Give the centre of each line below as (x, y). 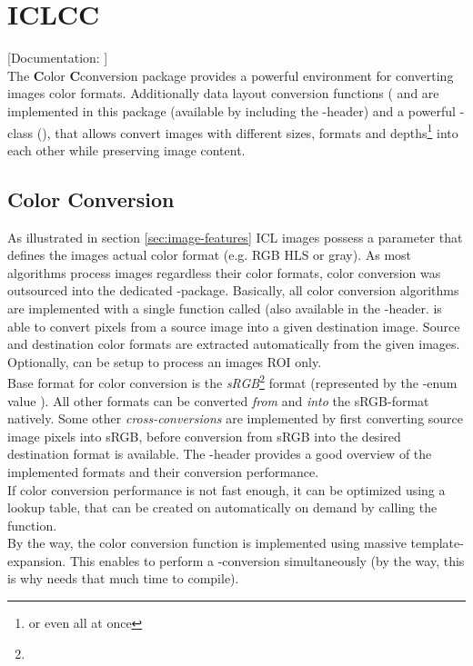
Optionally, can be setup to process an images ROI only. (165, 361)
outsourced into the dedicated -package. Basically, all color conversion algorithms (233, 290)
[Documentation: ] (58, 58)
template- (437, 543)
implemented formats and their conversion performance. (163, 471)
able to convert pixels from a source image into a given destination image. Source (234, 326)
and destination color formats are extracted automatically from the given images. (234, 344)
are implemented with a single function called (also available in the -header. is (225, 308)
